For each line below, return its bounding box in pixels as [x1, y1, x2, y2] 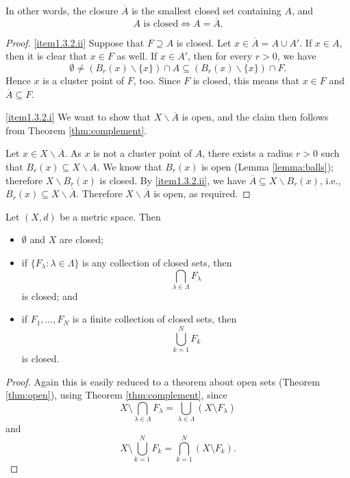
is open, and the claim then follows [182, 110, 329, 124]
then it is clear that [5, 49, 88, 63]
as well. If [116, 49, 158, 63]
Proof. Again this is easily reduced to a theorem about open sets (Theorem [5, 374, 320, 388]
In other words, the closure [5, 3, 118, 17]
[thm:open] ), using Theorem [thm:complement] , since [5, 388, 227, 402]
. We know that [97, 159, 162, 173]
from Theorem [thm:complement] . [5, 123, 147, 137]
